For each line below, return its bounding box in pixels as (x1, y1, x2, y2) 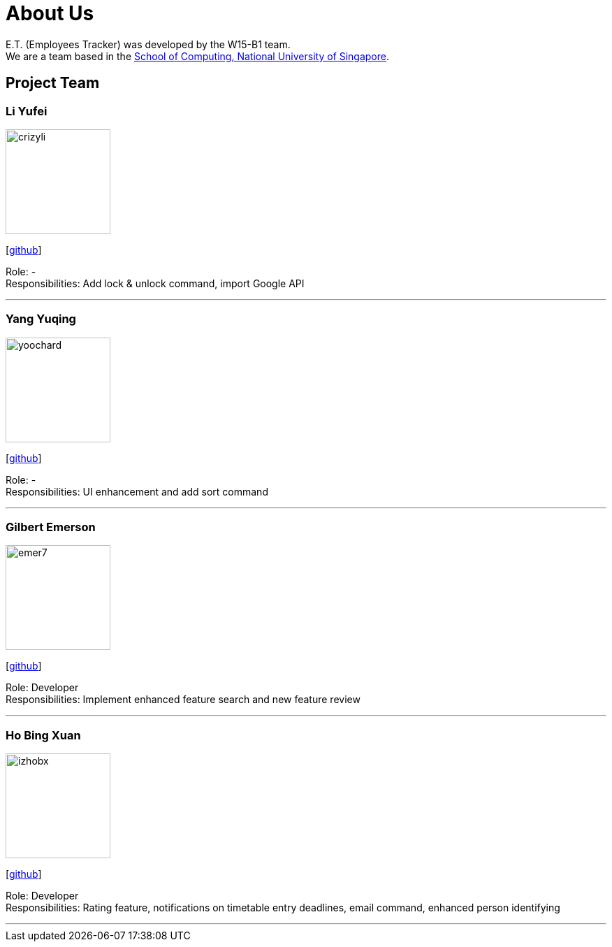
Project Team (6, 74, 100, 92)
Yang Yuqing (6, 312, 76, 326)
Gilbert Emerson (6, 520, 96, 535)
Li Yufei (6, 103, 48, 118)
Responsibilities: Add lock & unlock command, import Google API (6, 277, 305, 289)
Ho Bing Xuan (6, 728, 81, 742)
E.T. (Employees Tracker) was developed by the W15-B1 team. (6, 38, 291, 50)
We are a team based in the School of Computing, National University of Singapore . (6, 50, 390, 62)
